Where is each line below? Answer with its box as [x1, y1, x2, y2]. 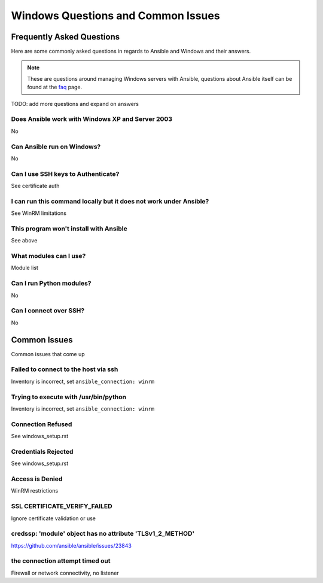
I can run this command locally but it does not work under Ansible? [11, 197, 209, 205]
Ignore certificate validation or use [11, 515, 96, 522]
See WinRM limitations [11, 209, 67, 217]
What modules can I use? [11, 252, 86, 260]
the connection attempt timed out [11, 557, 111, 565]
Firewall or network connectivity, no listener [11, 569, 119, 576]
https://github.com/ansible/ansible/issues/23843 [11, 542, 132, 549]
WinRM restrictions [11, 487, 59, 494]
